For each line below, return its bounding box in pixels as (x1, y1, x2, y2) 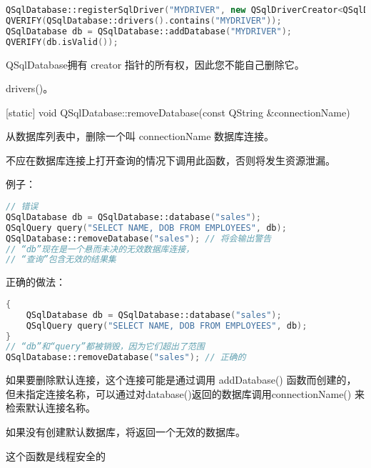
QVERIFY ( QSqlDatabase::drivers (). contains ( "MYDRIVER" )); (6, 15, 282, 26)
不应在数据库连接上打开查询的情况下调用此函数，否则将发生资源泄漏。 (6, 152, 335, 167)
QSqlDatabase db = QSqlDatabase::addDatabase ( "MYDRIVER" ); (6, 26, 292, 36)
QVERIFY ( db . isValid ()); (6, 36, 118, 47)
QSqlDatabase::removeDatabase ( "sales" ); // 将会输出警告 (6, 233, 272, 244)
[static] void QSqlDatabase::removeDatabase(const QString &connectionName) (6, 104, 350, 119)
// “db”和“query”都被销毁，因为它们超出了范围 (6, 342, 205, 352)
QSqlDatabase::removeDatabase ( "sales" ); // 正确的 (6, 352, 246, 363)
